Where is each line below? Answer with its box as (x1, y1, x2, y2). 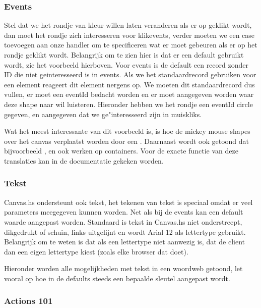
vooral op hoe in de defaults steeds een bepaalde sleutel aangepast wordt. (4, 273, 230, 283)
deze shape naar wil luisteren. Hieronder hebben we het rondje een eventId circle (4, 98, 253, 109)
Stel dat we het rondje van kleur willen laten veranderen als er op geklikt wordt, (4, 20, 252, 30)
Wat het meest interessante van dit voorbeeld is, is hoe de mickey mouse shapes (4, 126, 250, 136)
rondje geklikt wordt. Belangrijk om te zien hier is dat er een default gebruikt (4, 49, 244, 60)
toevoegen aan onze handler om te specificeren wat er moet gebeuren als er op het (4, 39, 257, 50)
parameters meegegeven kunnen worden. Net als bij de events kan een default (4, 207, 243, 217)
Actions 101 (4, 294, 53, 307)
